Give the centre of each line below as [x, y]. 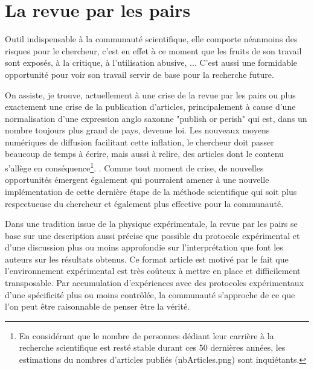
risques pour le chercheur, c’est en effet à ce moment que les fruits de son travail [153, 50]
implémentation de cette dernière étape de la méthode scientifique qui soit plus [151, 191]
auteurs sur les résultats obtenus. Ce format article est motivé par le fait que [147, 259]
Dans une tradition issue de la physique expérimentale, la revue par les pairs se [151, 224]
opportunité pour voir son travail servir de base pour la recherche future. [139, 74]
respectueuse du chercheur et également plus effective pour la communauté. [144, 203]
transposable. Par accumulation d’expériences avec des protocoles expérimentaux [155, 283]
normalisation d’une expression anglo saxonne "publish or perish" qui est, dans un [156, 118]
